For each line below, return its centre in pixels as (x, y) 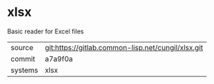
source (22, 47)
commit (23, 58)
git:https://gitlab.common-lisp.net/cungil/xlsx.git (124, 47)
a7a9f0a (59, 58)
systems (24, 70)
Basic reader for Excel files (46, 31)
